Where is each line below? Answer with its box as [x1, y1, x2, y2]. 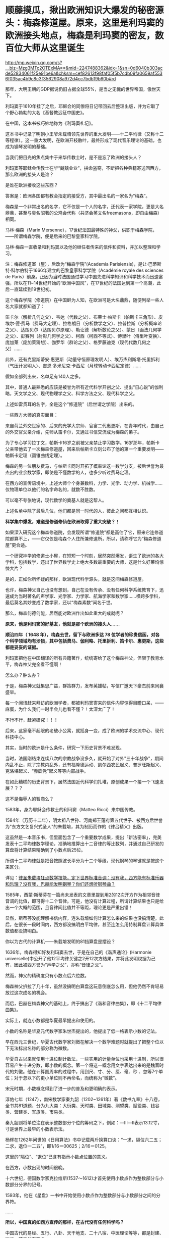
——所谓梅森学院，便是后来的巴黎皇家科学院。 [5, 233, 102, 239]
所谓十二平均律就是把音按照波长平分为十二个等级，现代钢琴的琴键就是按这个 [5, 857, 164, 864]
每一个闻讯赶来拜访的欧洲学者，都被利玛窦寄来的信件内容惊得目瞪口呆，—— [5, 700, 164, 706]
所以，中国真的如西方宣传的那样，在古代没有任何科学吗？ [5, 1219, 124, 1225]
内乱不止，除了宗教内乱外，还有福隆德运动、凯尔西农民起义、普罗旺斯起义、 [5, 761, 164, 768]
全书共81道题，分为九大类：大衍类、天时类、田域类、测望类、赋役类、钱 [5, 1102, 155, 1109]
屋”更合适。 [5, 541, 30, 548]
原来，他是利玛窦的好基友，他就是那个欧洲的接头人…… [5, 621, 120, 627]
